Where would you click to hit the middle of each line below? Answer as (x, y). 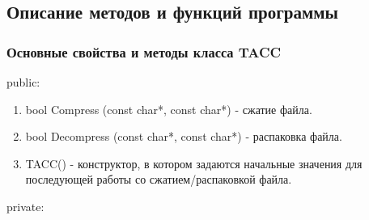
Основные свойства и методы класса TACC (144, 51)
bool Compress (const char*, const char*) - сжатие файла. (169, 109)
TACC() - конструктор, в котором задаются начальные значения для (194, 163)
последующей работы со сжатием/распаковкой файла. (159, 179)
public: (23, 82)
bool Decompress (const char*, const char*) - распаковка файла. (184, 136)
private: (25, 206)
